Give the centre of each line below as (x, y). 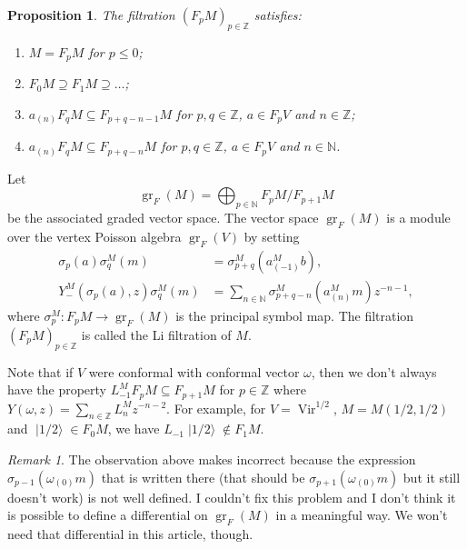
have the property (57, 389)
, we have (134, 429)
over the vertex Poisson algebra (94, 237)
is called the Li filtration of (156, 334)
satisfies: (278, 15)
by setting (272, 237)
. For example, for (216, 408)
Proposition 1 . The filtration (91, 15)
